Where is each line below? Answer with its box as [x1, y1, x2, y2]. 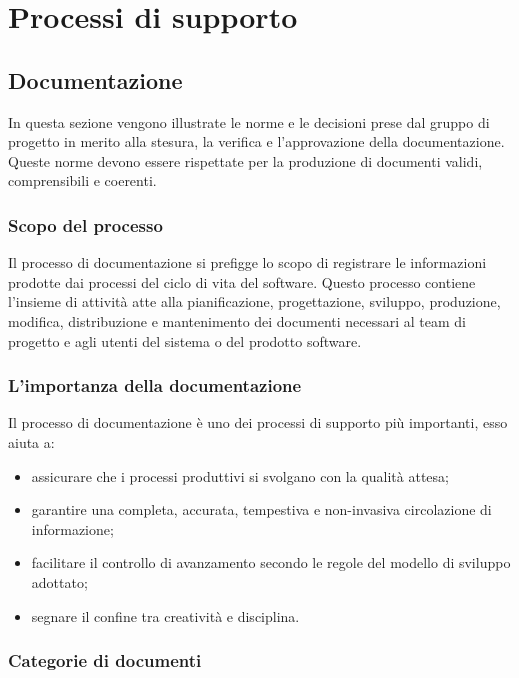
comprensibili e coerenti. [8, 170, 157, 191]
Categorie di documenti [8, 648, 202, 673]
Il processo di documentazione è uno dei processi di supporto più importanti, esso [8, 412, 508, 433]
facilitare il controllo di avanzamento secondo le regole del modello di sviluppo [31, 552, 511, 573]
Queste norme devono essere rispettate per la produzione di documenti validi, [8, 150, 483, 171]
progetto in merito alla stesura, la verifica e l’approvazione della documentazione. [8, 131, 505, 152]
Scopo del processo [8, 212, 163, 237]
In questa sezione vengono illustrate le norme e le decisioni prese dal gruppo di [8, 111, 490, 132]
